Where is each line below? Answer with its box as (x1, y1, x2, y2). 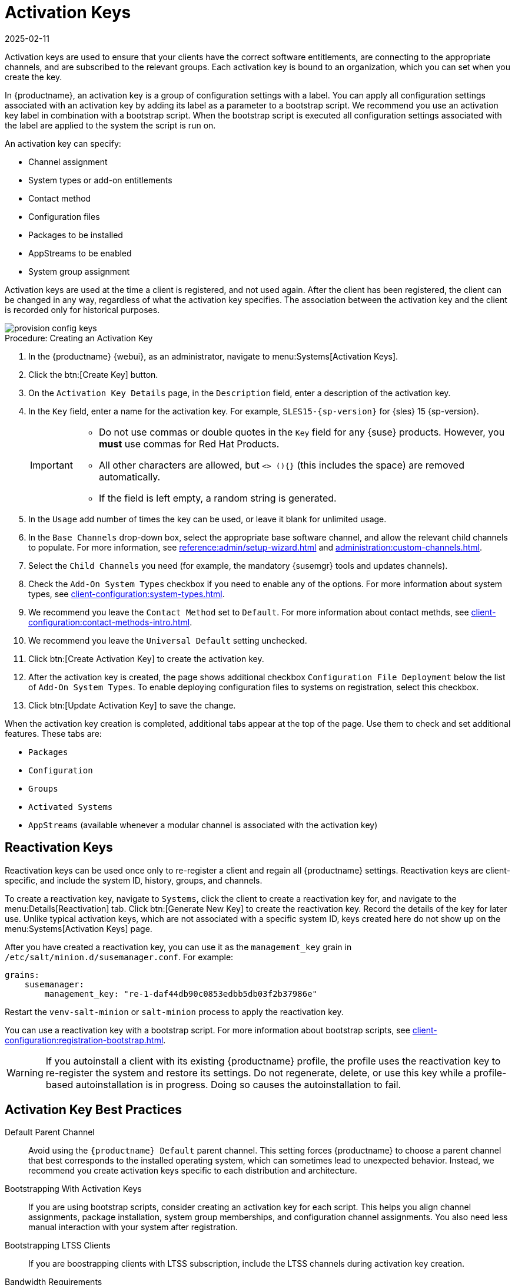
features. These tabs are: (5, 728, 102, 739)
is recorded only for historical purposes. (5, 304, 160, 315)
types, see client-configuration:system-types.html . (28, 588, 225, 599)
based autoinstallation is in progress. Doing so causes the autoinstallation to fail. (45, 1078, 401, 1090)
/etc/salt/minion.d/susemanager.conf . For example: (5, 951, 234, 962)
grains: (5, 970, 40, 980)
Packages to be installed (28, 229, 123, 240)
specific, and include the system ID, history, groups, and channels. (5, 875, 263, 885)
